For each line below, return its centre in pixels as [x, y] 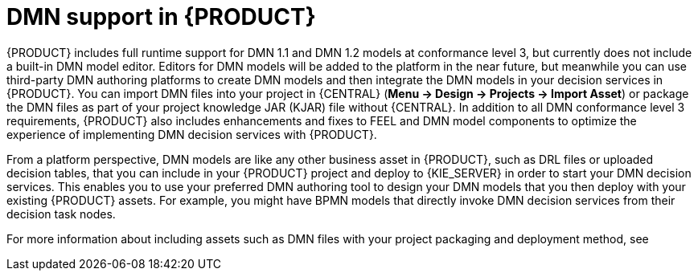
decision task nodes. [61, 214]
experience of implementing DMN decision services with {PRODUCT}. [192, 134]
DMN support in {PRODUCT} [161, 17]
